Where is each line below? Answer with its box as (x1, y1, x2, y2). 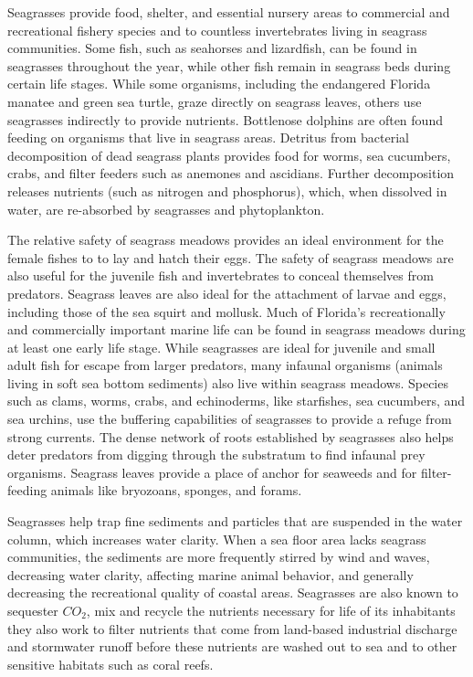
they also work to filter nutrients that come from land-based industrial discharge (7, 619, 457, 638)
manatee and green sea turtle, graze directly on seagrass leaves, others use (7, 91, 422, 111)
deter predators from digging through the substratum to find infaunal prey (7, 445, 426, 464)
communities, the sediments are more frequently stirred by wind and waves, (7, 547, 430, 566)
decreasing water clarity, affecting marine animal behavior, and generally (7, 565, 414, 584)
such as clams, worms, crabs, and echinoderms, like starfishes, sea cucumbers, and (7, 391, 466, 410)
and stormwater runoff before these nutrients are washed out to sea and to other (7, 637, 457, 656)
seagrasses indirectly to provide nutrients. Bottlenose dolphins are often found (7, 110, 443, 129)
